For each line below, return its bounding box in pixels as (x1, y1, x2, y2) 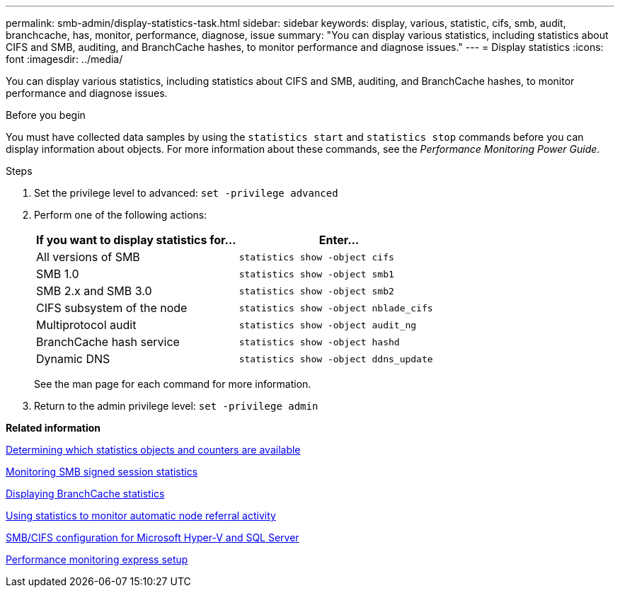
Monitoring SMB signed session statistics (6, 466, 198, 478)
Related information (6, 422, 101, 434)
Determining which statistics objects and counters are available (6, 444, 301, 456)
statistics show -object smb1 (239, 268, 394, 280)
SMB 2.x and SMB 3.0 (36, 284, 152, 298)
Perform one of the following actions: (34, 209, 207, 221)
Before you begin (6, 109, 86, 121)
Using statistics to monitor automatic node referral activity (6, 509, 276, 522)
